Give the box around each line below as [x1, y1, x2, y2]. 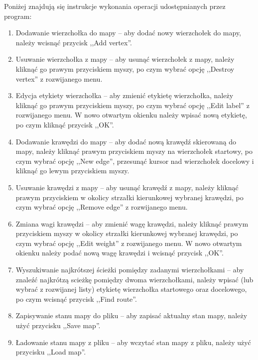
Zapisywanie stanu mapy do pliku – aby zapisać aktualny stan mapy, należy [15, 310, 248, 321]
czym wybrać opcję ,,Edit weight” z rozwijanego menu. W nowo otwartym [15, 238, 242, 248]
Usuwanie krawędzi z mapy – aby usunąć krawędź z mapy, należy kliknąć [15, 182, 239, 192]
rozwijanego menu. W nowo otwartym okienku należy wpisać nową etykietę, [15, 110, 247, 120]
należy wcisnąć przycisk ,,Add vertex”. [15, 37, 132, 47]
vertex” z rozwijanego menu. [15, 73, 103, 84]
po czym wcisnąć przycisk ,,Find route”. [15, 293, 137, 304]
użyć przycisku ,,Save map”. [15, 320, 101, 331]
